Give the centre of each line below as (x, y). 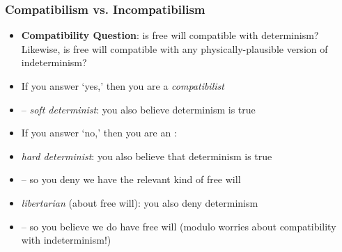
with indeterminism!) (66, 240)
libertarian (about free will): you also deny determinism (140, 202)
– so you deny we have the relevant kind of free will (131, 179)
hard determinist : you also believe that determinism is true (147, 156)
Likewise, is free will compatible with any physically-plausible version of (174, 48)
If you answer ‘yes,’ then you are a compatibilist (123, 86)
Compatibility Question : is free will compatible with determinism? (170, 35)
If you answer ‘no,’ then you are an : (99, 133)
